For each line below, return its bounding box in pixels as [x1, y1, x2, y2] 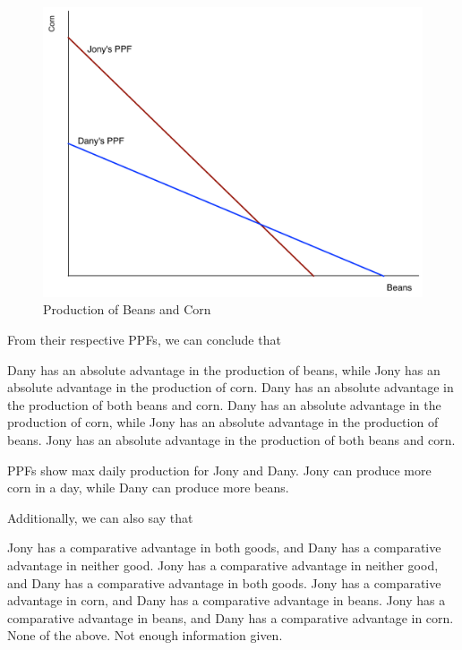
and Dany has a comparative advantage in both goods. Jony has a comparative [7, 573, 441, 592]
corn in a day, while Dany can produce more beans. [7, 478, 289, 497]
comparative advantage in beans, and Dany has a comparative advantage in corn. [7, 608, 454, 627]
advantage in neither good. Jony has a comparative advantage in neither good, [7, 555, 439, 574]
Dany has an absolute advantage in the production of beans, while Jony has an [7, 360, 441, 379]
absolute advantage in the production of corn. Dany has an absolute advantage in [7, 378, 454, 397]
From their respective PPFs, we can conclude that [7, 329, 281, 348]
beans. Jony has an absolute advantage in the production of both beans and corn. [7, 430, 456, 449]
